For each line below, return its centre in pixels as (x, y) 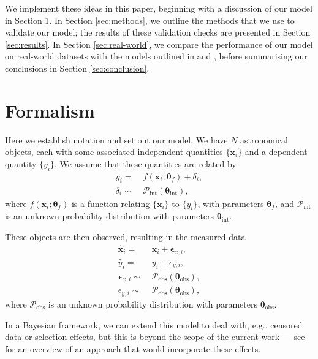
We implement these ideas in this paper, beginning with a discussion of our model (159, 8)
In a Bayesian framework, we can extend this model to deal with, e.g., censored (154, 324)
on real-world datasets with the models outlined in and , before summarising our (156, 56)
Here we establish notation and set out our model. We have (116, 139)
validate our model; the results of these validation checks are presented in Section (158, 32)
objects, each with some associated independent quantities (114, 152)
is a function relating (111, 203)
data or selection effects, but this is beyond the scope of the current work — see (155, 337)
